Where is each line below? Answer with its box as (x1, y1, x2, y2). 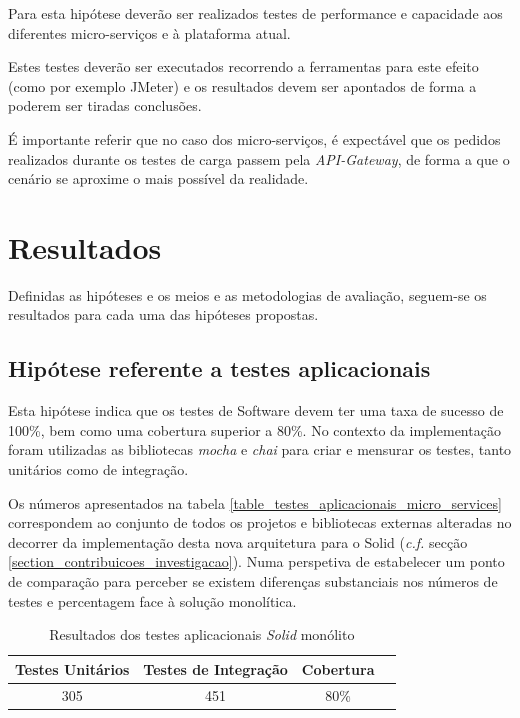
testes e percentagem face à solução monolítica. (8, 590, 297, 611)
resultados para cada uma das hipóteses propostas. (8, 304, 319, 325)
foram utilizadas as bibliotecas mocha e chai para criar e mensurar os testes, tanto (8, 439, 512, 460)
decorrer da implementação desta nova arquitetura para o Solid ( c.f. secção (8, 531, 468, 552)
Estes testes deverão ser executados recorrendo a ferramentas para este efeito (8, 56, 479, 77)
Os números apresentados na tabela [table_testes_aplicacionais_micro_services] (8, 492, 502, 513)
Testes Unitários (15, 658, 130, 679)
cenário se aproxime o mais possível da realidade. (8, 168, 309, 189)
